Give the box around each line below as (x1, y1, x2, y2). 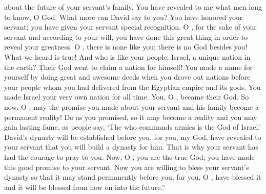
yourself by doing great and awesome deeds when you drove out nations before (4, 71, 251, 82)
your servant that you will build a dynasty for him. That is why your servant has (4, 141, 259, 152)
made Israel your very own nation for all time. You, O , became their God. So (4, 91, 249, 102)
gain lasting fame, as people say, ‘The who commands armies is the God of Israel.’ (4, 122, 261, 132)
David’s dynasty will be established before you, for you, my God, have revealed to (4, 131, 261, 142)
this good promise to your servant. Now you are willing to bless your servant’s (4, 161, 249, 172)
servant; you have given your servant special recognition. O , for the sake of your (4, 21, 257, 32)
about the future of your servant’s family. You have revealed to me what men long (4, 2, 262, 12)
